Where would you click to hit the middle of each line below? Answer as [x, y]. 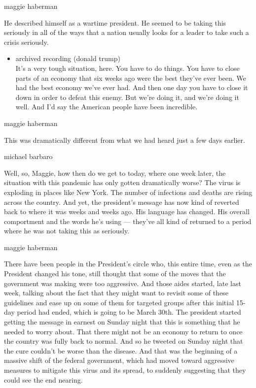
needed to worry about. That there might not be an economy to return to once [123, 331]
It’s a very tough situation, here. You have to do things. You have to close [128, 68]
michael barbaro [28, 156]
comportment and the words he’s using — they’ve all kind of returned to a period [128, 221]
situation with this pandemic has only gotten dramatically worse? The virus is [122, 182]
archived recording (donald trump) [68, 58]
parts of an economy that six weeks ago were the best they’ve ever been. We [131, 78]
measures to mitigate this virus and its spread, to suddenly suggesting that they [125, 370]
